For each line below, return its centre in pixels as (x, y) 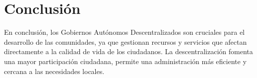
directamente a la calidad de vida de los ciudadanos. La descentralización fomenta (128, 51)
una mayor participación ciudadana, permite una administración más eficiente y (125, 61)
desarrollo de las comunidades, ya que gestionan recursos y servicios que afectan (126, 41)
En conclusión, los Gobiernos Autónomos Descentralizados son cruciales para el (125, 32)
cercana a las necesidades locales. (54, 71)
